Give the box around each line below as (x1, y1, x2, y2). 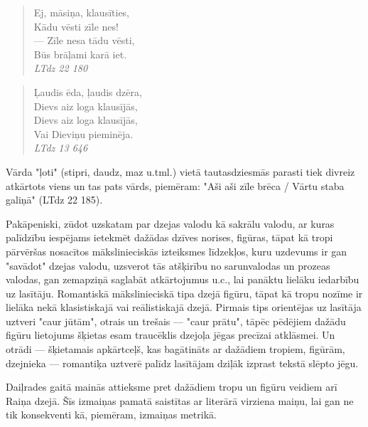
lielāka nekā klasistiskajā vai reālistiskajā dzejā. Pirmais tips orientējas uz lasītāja (6, 300, 362, 315)
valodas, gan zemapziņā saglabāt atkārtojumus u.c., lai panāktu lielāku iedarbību (6, 272, 359, 287)
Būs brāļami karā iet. (33, 46, 127, 61)
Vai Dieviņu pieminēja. (33, 126, 134, 141)
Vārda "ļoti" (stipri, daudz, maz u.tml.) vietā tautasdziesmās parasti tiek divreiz (6, 164, 355, 179)
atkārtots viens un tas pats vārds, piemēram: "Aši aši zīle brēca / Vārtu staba (6, 178, 345, 193)
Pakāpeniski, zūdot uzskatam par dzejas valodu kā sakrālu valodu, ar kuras (6, 216, 335, 231)
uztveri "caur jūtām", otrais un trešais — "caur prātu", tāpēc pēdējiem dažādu (6, 313, 346, 328)
